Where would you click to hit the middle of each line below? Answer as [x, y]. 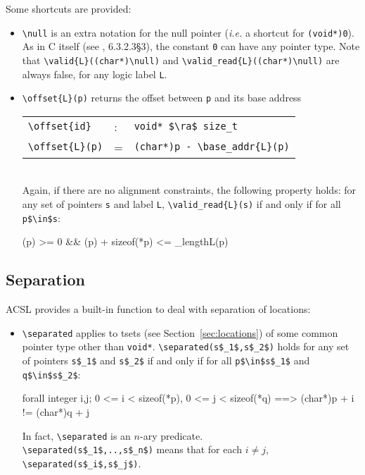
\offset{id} [59, 127]
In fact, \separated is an [76, 435]
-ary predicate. [171, 435]
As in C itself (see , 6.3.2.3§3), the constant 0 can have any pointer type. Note [191, 46]
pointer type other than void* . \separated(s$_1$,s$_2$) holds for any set [186, 346]
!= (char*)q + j [56, 411]
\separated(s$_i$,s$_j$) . [82, 463]
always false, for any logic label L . [95, 74]
